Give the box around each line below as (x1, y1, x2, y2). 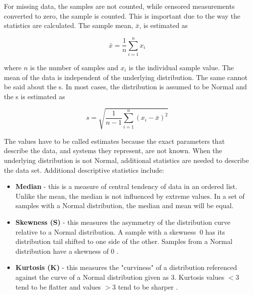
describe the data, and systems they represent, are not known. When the (4, 145, 222, 156)
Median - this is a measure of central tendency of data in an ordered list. (15, 181, 237, 191)
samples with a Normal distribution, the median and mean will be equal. (15, 200, 234, 211)
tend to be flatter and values (15, 281, 101, 292)
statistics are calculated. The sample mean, (4, 20, 133, 30)
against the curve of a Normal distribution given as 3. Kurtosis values (15, 271, 225, 282)
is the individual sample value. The (129, 62, 234, 72)
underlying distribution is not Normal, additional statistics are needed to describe (4, 155, 249, 165)
